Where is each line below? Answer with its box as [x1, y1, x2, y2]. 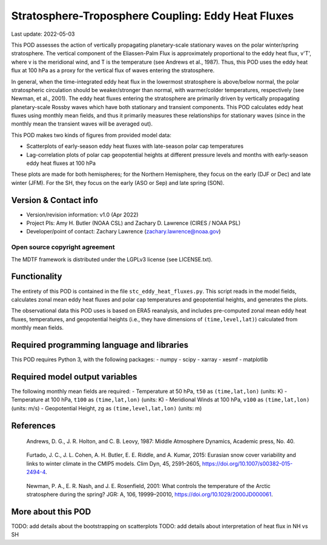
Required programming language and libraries [11, 339, 189, 350]
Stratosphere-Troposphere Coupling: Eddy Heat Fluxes [11, 9, 294, 22]
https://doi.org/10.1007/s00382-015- [202, 460, 293, 467]
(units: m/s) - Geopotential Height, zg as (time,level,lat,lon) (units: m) [11, 404, 202, 412]
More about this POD [11, 506, 91, 517]
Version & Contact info [11, 195, 98, 206]
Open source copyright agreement [11, 243, 115, 252]
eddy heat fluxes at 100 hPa [26, 159, 96, 167]
